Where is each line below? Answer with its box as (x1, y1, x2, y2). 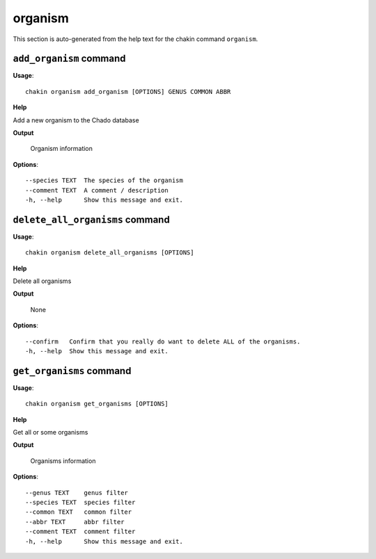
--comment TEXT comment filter (25, 528, 136, 535)
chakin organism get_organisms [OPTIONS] (25, 400, 169, 408)
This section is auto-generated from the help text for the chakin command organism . (13, 35, 258, 43)
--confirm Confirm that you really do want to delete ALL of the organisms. (25, 337, 301, 346)
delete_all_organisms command (13, 213, 170, 225)
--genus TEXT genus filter (25, 489, 129, 496)
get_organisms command (13, 365, 132, 377)
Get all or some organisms (13, 428, 88, 437)
